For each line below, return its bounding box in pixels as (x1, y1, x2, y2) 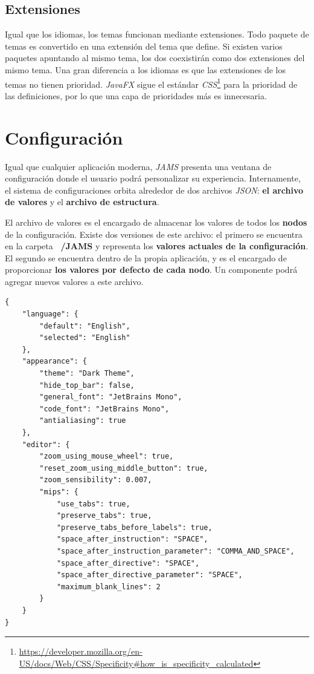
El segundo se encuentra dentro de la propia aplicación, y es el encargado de (5, 251, 287, 264)
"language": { (22, 310, 78, 319)
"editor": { (22, 440, 70, 449)
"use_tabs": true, (56, 499, 130, 508)
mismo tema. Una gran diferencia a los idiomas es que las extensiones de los (5, 63, 286, 76)
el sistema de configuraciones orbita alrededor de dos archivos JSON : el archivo (5, 183, 304, 196)
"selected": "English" (39, 333, 130, 342)
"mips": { (39, 487, 78, 496)
